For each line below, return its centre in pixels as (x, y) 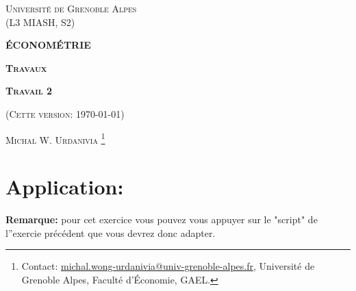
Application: (65, 186)
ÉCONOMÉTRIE (48, 45)
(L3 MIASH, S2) (40, 22)
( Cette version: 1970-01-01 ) (65, 113)
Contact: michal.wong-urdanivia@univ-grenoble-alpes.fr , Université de (168, 266)
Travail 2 (29, 91)
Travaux (26, 67)
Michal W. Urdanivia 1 (55, 138)
